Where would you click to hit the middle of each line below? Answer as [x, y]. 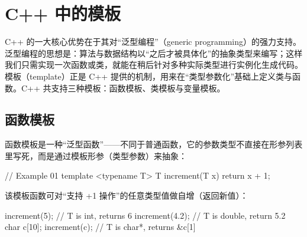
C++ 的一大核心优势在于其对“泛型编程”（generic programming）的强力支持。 [153, 42]
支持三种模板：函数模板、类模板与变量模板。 [138, 88]
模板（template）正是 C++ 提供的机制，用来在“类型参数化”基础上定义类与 [149, 76]
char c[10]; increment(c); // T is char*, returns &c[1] [100, 227]
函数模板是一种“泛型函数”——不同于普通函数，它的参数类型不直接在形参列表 [154, 144]
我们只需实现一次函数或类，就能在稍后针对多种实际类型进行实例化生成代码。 [154, 65]
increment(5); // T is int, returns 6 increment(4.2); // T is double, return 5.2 [145, 215]
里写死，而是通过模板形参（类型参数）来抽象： [96, 155]
